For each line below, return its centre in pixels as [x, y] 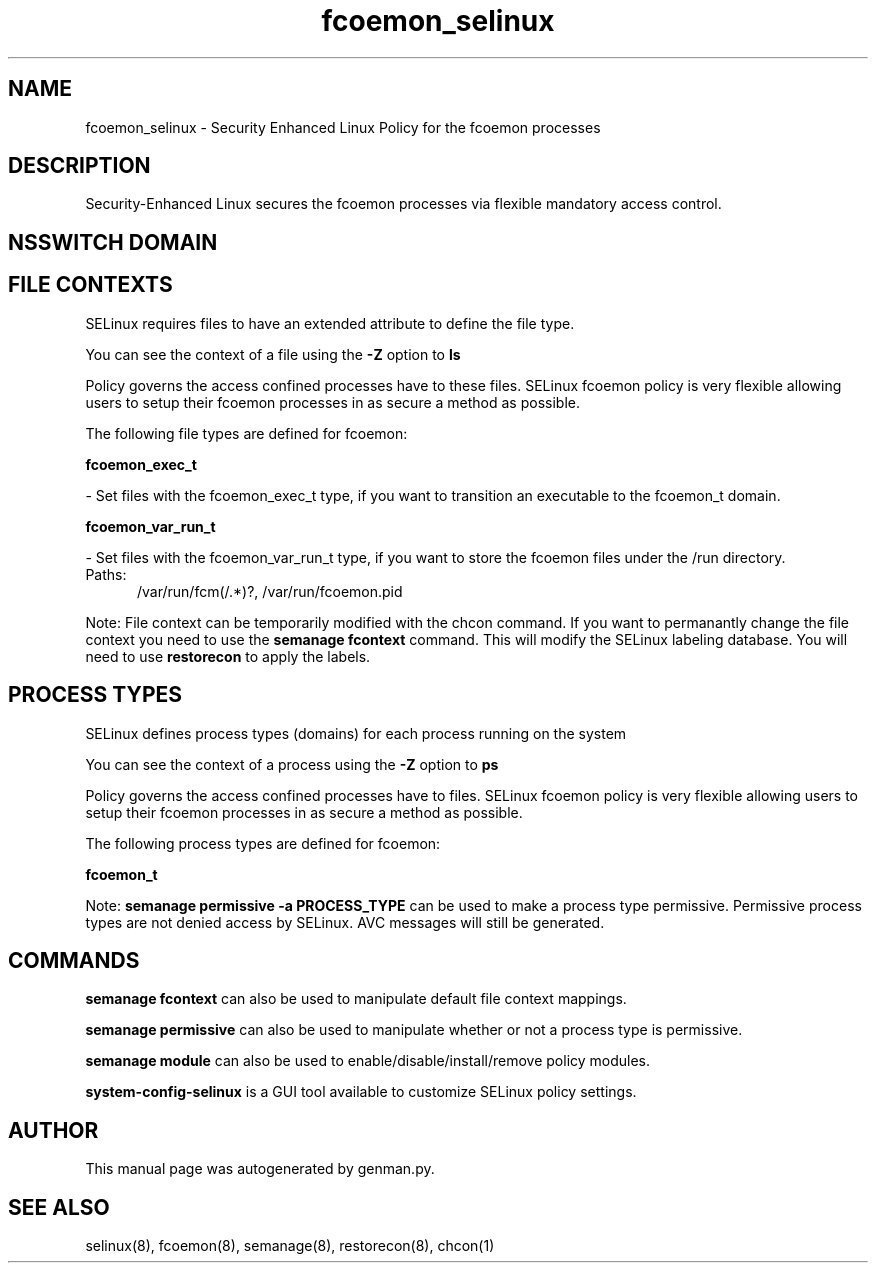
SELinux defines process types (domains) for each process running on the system [356, 733]
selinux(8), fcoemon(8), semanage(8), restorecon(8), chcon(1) [290, 1246]
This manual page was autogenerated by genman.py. [260, 1169]
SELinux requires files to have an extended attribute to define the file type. [330, 323]
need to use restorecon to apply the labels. [228, 656]
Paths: [106, 574]
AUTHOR [53, 1130]
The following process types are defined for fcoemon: [263, 843]
